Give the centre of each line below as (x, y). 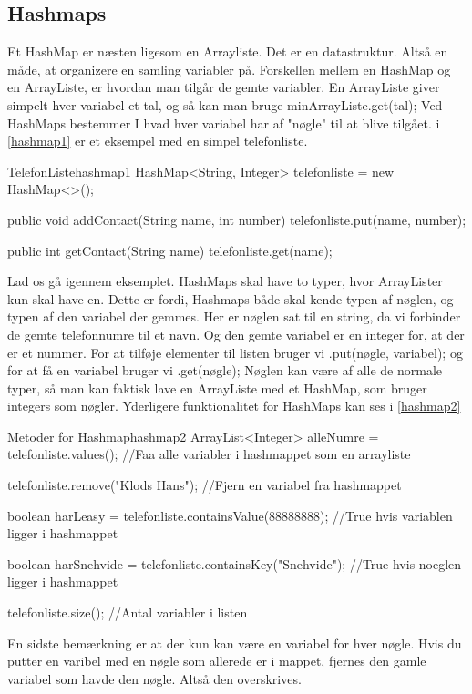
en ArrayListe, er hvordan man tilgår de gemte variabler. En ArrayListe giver (224, 87)
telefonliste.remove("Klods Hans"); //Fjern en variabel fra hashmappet (205, 485)
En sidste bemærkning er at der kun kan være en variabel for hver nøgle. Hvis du (235, 643)
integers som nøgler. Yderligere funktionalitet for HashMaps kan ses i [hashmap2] (234, 406)
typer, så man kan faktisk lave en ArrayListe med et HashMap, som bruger (217, 388)
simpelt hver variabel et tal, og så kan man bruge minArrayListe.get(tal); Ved (225, 104)
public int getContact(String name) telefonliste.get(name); (170, 250)
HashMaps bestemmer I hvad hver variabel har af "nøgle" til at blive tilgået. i (224, 122)
